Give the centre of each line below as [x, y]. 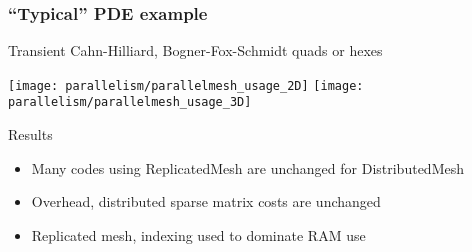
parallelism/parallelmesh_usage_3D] [130, 102]
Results [30, 134]
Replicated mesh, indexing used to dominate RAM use [198, 234]
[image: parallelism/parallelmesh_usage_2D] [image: [186, 85]
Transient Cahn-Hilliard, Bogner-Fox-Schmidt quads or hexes [195, 50]
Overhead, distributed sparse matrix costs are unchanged [206, 201]
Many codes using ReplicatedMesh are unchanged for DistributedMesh [247, 167]
